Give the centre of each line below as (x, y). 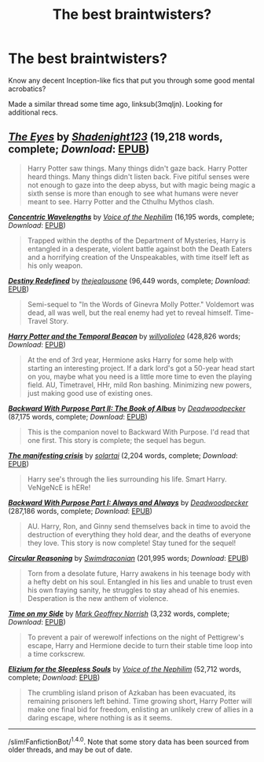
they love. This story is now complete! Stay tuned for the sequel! (132, 543)
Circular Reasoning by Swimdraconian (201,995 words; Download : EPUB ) (128, 558)
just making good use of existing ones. (90, 393)
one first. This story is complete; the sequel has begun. (117, 440)
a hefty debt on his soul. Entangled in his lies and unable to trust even (140, 581)
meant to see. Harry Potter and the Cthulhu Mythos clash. (121, 201)
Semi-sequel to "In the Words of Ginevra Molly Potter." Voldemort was (141, 304)
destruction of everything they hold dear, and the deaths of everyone (139, 534)
